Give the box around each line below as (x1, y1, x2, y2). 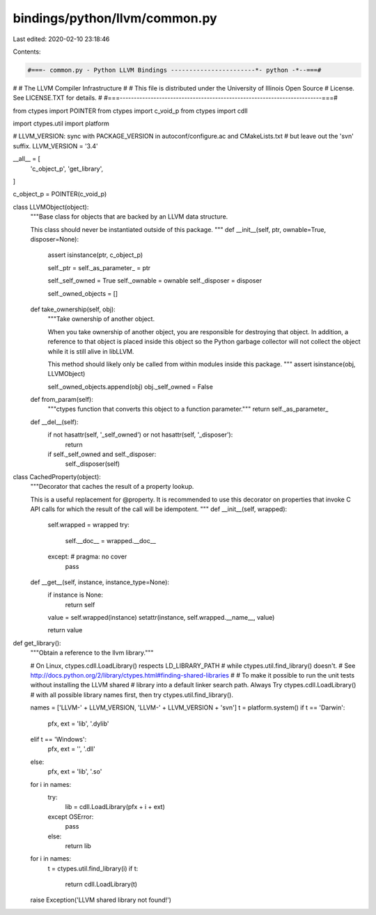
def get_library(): (13, 639, 62, 647)
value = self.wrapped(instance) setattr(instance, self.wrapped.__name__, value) (47, 613, 275, 622)
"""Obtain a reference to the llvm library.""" (30, 648, 154, 657)
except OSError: (47, 812, 94, 821)
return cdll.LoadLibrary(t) (65, 880, 138, 889)
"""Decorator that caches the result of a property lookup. (30, 483, 194, 491)
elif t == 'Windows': (30, 735, 87, 743)
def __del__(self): (30, 418, 79, 426)
